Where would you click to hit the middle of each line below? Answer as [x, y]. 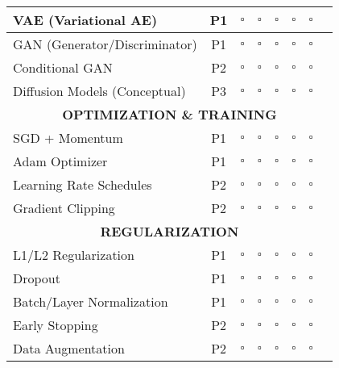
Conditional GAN [63, 67]
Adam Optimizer [60, 161]
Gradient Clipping [64, 208]
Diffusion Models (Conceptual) [99, 91]
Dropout [37, 278]
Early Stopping [56, 325]
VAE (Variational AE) [85, 20]
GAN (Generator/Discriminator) [105, 44]
